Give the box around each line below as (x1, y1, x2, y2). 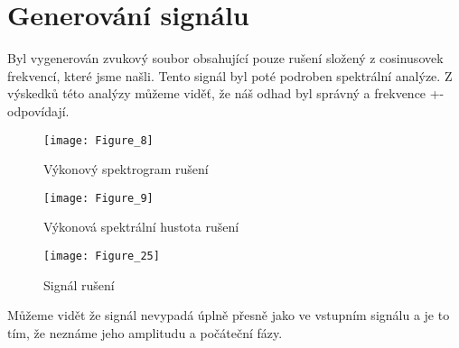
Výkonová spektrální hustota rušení (43, 217, 239, 236)
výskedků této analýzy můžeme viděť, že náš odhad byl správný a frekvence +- (7, 84, 445, 103)
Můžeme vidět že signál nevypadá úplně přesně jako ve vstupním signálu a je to (7, 306, 450, 325)
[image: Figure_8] (43, 133, 154, 147)
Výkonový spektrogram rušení (43, 160, 209, 179)
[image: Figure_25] (43, 250, 160, 262)
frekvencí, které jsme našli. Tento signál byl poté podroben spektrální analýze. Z (7, 66, 453, 85)
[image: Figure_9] (43, 191, 154, 205)
